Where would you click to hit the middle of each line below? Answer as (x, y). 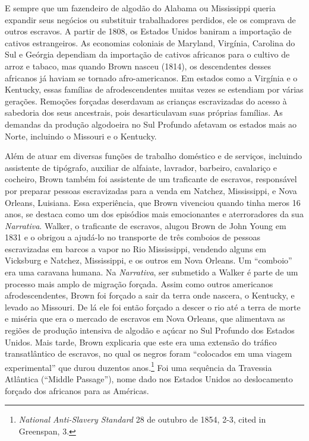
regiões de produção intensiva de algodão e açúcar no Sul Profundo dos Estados (150, 330)
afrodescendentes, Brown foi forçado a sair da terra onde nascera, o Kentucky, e (150, 295)
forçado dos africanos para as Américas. (77, 390)
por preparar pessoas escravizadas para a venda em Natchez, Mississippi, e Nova (151, 190)
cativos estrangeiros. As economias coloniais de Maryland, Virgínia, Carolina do (150, 42)
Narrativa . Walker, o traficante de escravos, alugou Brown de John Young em (146, 225)
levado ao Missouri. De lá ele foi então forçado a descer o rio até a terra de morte (153, 307)
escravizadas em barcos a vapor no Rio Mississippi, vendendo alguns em (135, 248)
